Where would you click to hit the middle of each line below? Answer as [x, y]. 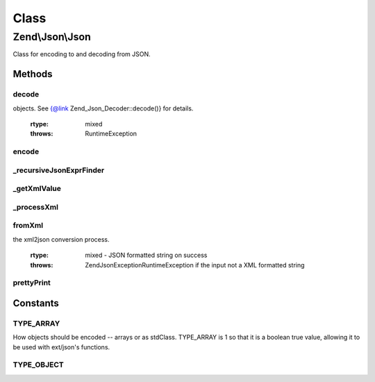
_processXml [36, 207]
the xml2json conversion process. [61, 239]
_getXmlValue [37, 189]
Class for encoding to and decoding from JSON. [82, 54]
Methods [33, 74]
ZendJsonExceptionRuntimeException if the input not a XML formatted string [195, 265]
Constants [36, 303]
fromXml [28, 226]
